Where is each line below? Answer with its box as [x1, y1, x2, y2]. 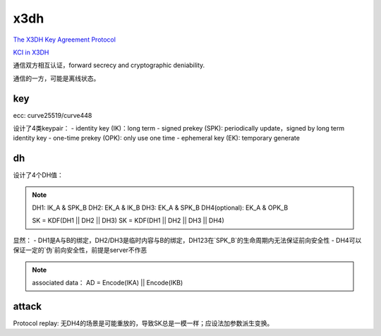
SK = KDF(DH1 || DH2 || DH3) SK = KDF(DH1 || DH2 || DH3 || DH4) [32, 216, 225, 225]
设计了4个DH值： [13, 171, 64, 179]
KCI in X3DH [13, 48, 49, 56]
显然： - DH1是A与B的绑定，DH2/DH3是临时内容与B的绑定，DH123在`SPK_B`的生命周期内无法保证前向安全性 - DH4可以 [13, 236, 362, 244]
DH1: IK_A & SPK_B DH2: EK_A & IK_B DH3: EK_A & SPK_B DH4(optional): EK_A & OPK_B [32, 203, 289, 212]
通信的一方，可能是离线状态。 [13, 74, 100, 83]
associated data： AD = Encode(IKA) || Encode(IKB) [32, 279, 183, 287]
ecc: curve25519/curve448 [13, 111, 92, 119]
